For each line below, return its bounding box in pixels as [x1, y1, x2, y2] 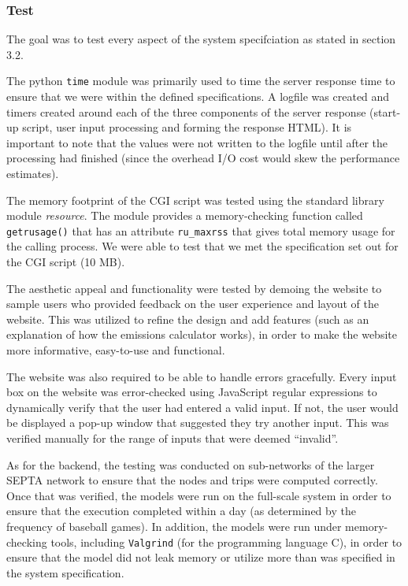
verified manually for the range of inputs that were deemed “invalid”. [6, 430, 339, 446]
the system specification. [6, 564, 124, 580]
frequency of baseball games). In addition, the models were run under [6, 517, 342, 534]
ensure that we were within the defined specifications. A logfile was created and [6, 88, 390, 105]
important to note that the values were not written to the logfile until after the [6, 134, 388, 150]
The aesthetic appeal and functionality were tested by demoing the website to [6, 280, 382, 296]
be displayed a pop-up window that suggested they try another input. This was [6, 414, 389, 431]
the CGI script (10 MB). [6, 254, 125, 270]
